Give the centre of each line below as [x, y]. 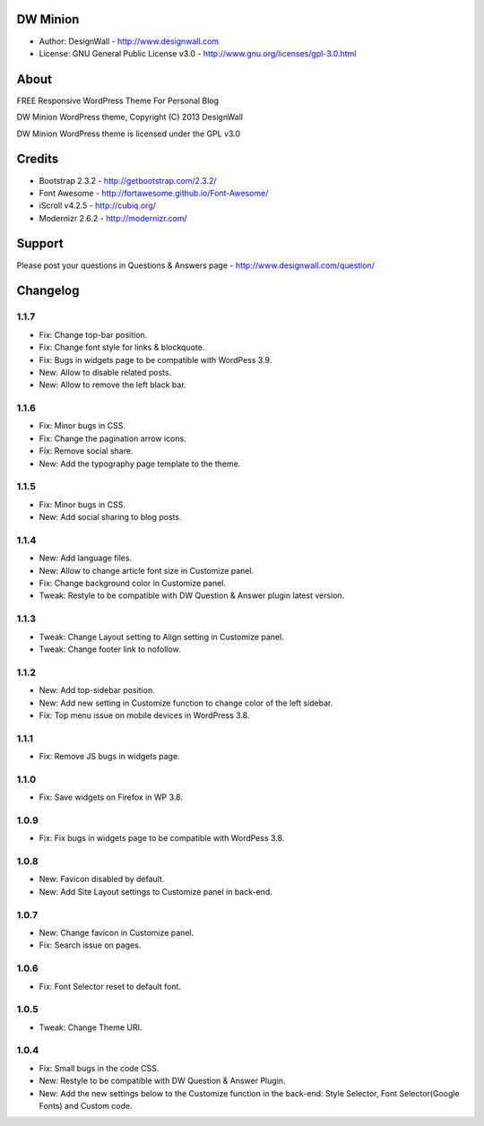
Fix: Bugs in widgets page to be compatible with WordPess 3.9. [156, 359]
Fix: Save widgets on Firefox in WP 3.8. [111, 797]
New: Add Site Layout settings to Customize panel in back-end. [156, 891]
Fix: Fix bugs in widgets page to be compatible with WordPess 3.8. [162, 838]
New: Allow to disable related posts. [105, 372]
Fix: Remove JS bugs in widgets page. [109, 757]
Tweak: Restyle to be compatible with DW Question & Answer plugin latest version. [192, 595]
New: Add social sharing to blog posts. [110, 517]
